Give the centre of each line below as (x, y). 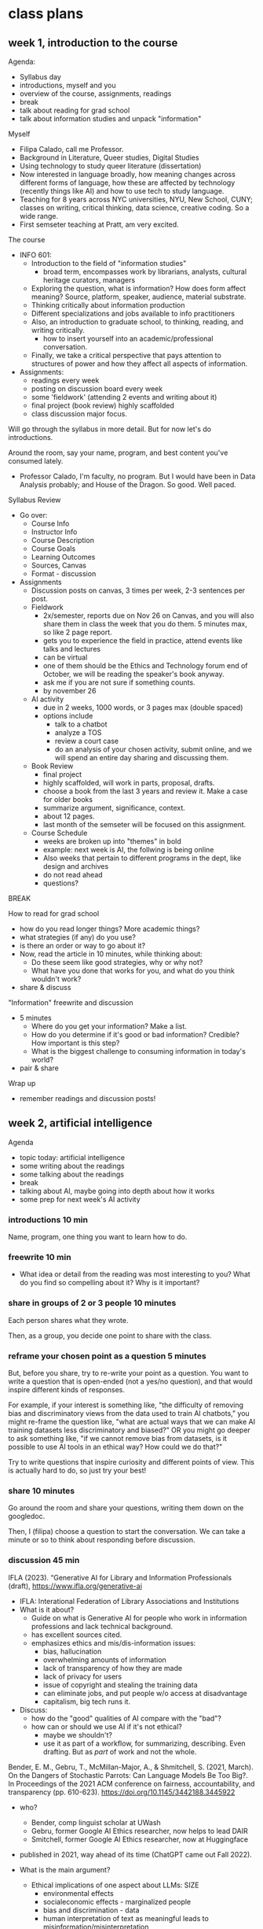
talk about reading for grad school (75, 110)
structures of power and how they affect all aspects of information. (139, 364)
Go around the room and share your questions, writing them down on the (126, 1508)
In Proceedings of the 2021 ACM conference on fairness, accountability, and (131, 1783)
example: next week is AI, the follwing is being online (128, 850)
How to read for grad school (54, 913)
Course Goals (53, 549)
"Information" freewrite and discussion (71, 1003)
